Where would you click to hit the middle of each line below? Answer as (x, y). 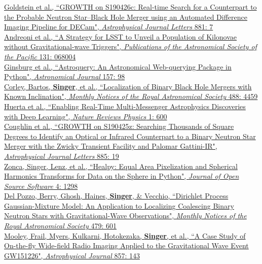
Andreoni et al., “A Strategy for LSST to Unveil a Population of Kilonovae (121, 36)
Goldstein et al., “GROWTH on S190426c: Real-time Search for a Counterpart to (130, 7)
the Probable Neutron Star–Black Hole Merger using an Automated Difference (126, 16)
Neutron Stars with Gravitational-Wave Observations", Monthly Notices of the (125, 216)
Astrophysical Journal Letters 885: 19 (62, 156)
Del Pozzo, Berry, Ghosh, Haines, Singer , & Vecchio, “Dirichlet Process (116, 196)
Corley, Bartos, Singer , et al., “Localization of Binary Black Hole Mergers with (128, 86)
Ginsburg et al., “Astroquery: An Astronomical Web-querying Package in (118, 66)
